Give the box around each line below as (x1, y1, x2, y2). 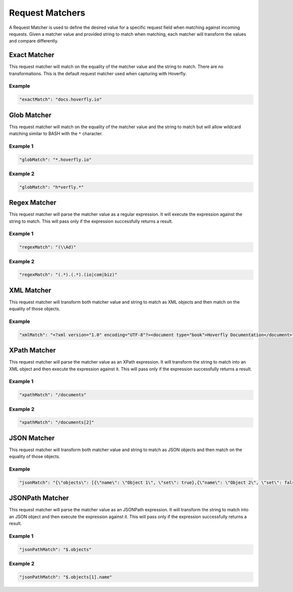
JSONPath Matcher (9, 494, 69, 502)
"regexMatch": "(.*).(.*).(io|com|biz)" (19, 272, 117, 277)
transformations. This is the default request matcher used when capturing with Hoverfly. (9, 70, 187, 76)
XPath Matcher (9, 346, 56, 355)
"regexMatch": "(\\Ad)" (19, 245, 77, 250)
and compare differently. (9, 38, 59, 44)
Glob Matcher (9, 111, 52, 119)
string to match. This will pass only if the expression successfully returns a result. (9, 218, 173, 224)
